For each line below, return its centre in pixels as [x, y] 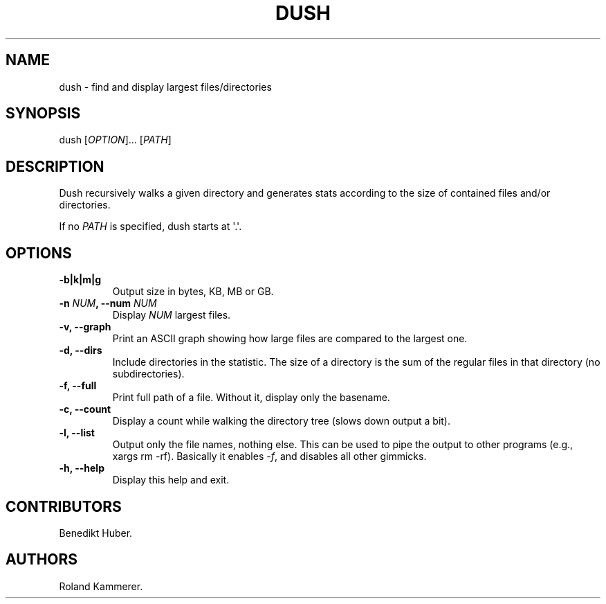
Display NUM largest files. [172, 315]
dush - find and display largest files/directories [165, 87]
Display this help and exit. [171, 480]
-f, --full [78, 386]
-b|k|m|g [80, 280]
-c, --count [85, 409]
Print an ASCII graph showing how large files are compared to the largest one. [290, 339]
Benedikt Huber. [96, 533]
